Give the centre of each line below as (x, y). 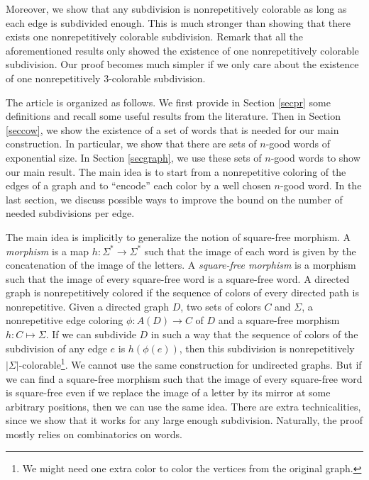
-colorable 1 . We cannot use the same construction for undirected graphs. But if (190, 363)
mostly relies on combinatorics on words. (94, 434)
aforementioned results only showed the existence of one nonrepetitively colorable (182, 50)
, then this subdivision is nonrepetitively (267, 348)
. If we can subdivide (91, 334)
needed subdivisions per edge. (70, 213)
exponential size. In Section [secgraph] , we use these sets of (134, 157)
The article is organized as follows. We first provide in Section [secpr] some (168, 102)
